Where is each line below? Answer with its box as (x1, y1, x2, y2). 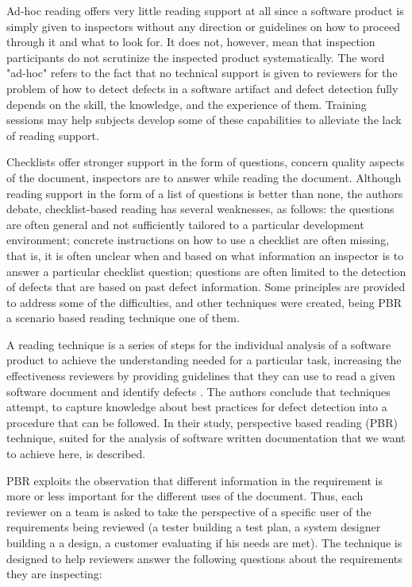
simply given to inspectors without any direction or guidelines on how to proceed (6, 17, 400, 34)
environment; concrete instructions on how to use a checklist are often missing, (6, 231, 390, 248)
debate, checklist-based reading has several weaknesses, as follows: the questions (6, 200, 395, 217)
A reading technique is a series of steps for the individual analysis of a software (6, 336, 391, 352)
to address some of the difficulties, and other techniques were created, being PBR (6, 293, 402, 310)
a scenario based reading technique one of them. (6, 309, 240, 326)
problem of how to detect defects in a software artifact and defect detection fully (6, 80, 399, 96)
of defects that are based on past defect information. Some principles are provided (6, 278, 406, 295)
